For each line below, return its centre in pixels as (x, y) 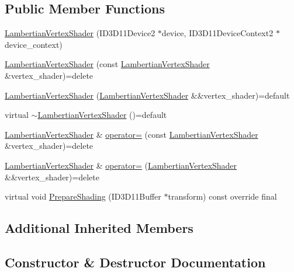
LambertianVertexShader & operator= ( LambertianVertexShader (121, 165)
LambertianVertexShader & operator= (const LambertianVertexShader (132, 134)
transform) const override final (222, 196)
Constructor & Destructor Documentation (135, 262)
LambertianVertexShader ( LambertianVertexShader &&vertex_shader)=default (147, 95)
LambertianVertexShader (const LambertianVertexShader (107, 64)
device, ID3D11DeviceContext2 (217, 33)
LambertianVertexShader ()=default (102, 115)
